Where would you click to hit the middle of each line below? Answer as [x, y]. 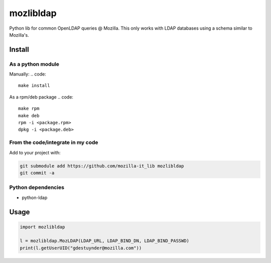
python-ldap [35, 197]
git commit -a [37, 173]
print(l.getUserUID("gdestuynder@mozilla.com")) [81, 248]
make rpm [29, 109]
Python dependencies [37, 188]
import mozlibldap [42, 227]
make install [34, 86]
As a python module [34, 64]
